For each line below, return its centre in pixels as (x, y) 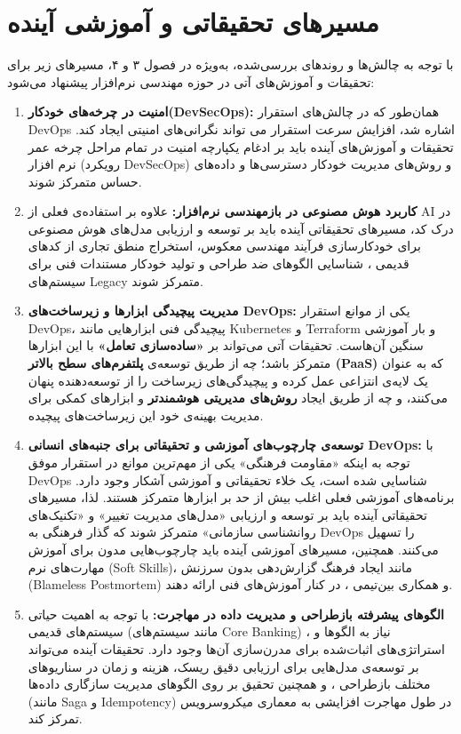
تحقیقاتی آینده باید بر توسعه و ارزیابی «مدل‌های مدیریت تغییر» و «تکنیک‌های (227, 514)
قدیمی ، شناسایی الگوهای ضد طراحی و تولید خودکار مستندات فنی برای (219, 263)
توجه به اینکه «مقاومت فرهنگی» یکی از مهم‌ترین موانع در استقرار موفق (219, 462)
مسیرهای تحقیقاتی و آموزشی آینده (193, 22)
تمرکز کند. (55, 718)
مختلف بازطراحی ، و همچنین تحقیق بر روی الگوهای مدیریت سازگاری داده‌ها (229, 684)
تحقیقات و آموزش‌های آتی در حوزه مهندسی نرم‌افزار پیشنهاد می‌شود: (191, 81)
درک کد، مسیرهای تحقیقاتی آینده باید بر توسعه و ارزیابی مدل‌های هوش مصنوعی (241, 228)
